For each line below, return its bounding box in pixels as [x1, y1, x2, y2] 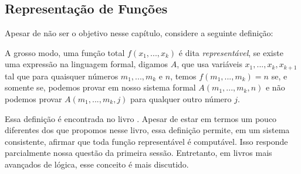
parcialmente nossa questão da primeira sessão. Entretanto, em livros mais [5, 147, 272, 159]
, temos [170, 69, 197, 82]
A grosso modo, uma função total [5, 46, 125, 58]
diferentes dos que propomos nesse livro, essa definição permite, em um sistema [5, 124, 290, 136]
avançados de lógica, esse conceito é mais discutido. [5, 158, 189, 170]
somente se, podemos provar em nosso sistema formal [5, 81, 196, 93]
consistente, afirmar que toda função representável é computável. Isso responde [5, 135, 288, 147]
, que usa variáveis [177, 58, 242, 70]
